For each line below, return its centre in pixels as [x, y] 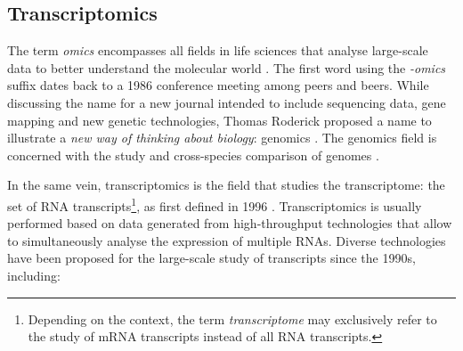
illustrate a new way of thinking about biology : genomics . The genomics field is [222, 138]
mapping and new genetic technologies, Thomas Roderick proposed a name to [219, 120]
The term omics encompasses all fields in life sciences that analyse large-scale [218, 50]
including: [34, 275]
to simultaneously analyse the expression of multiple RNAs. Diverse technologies [227, 240]
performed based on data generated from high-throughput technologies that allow [230, 223]
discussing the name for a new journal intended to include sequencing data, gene [227, 102]
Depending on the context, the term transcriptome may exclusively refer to [232, 318]
